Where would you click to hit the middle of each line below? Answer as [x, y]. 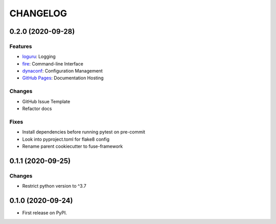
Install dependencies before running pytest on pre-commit [84, 132]
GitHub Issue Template [46, 101]
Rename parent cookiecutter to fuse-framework [73, 146]
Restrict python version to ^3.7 [54, 186]
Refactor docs [37, 109]
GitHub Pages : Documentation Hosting [63, 78]
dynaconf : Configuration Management [63, 71]
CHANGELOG [38, 13]
